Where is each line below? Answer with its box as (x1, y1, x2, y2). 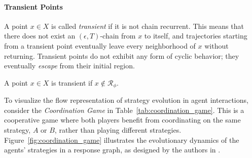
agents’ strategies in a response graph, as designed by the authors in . (4, 144, 221, 155)
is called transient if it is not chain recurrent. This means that (51, 20, 244, 31)
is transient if (51, 77, 93, 88)
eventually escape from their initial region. (4, 60, 135, 71)
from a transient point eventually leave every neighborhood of (4, 40, 196, 51)
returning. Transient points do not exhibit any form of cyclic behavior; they (4, 50, 239, 61)
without (204, 40, 229, 51)
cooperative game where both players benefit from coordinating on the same (4, 114, 241, 125)
